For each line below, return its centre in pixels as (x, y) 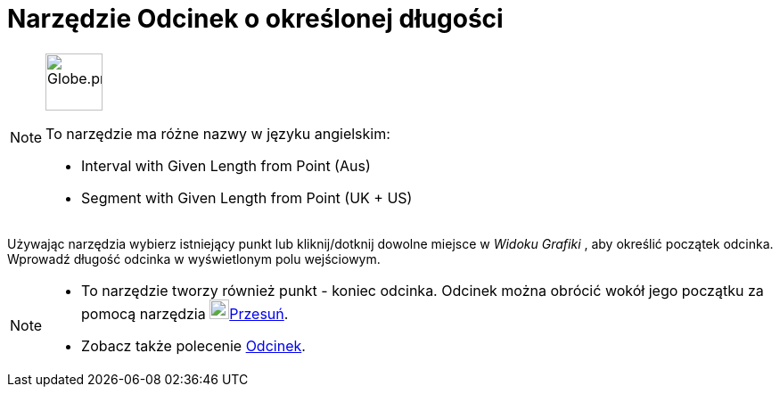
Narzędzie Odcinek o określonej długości (255, 19)
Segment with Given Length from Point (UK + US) (247, 197)
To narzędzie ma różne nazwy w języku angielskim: (218, 133)
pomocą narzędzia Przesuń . (185, 313)
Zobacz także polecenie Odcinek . (193, 345)
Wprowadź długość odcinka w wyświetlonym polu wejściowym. (194, 259)
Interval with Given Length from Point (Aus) (226, 165)
